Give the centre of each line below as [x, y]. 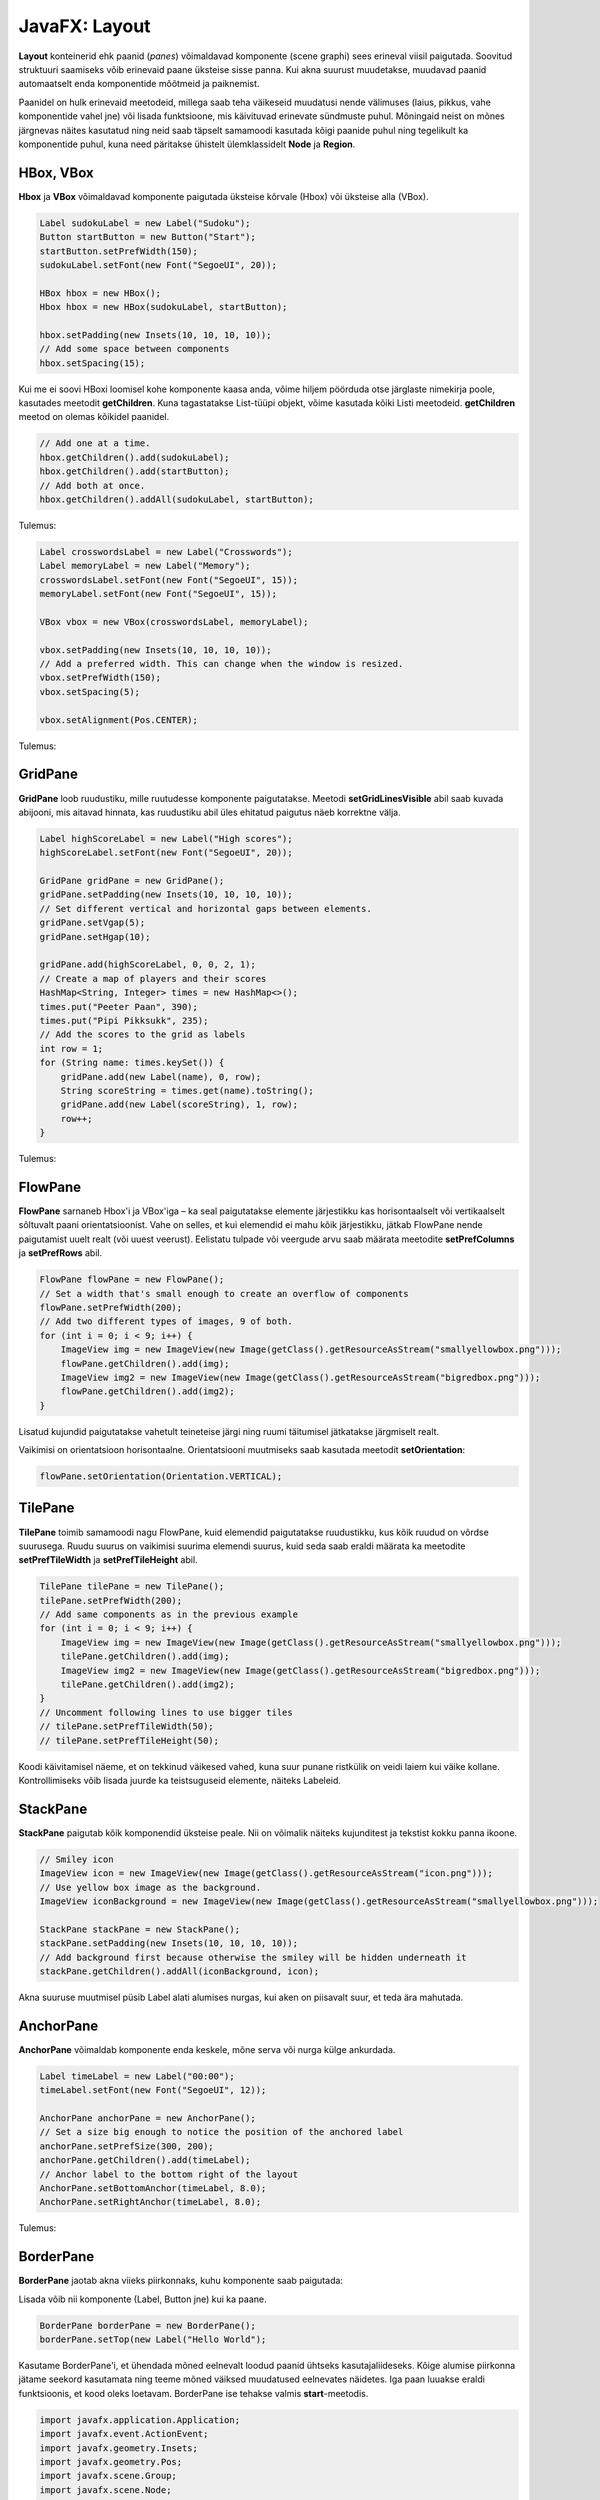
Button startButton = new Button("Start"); [148, 237]
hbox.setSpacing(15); [92, 363]
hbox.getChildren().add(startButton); [134, 471]
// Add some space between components [134, 349]
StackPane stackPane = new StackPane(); [139, 1929]
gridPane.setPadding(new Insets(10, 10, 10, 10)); [166, 894]
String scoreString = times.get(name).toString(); [187, 1090]
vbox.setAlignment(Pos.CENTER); [119, 719]
